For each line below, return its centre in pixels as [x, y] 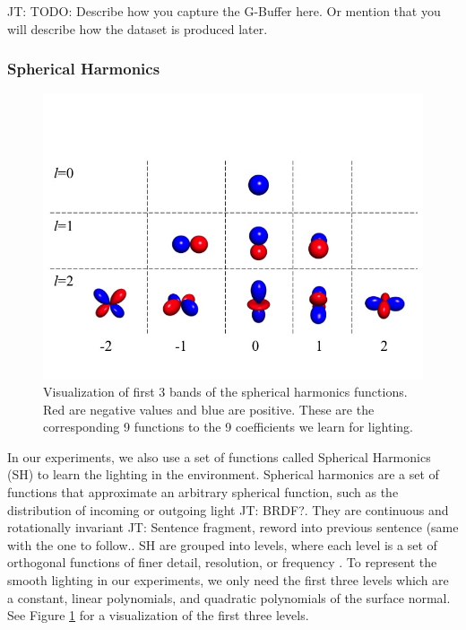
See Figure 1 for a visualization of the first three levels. [158, 615]
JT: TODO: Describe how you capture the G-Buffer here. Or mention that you [224, 11]
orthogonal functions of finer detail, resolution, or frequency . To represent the [222, 562]
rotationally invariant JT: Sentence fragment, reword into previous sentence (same [233, 527]
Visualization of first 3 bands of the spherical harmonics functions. [225, 391]
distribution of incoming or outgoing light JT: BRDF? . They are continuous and [228, 509]
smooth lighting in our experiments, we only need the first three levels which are [228, 579]
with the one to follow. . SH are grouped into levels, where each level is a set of [222, 544]
